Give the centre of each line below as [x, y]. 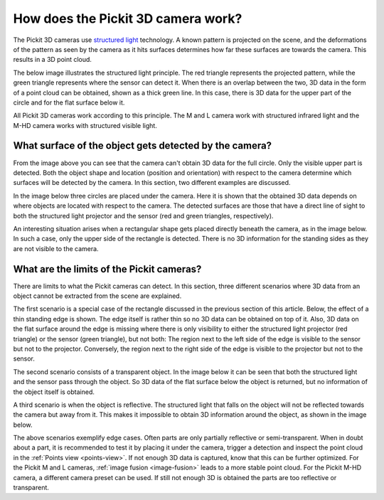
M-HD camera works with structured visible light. [85, 125]
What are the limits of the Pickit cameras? [107, 269]
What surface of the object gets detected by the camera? [143, 146]
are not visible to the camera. [56, 248]
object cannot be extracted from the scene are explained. [97, 296]
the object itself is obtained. [54, 392]
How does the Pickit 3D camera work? [128, 18]
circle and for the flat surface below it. [69, 102]
